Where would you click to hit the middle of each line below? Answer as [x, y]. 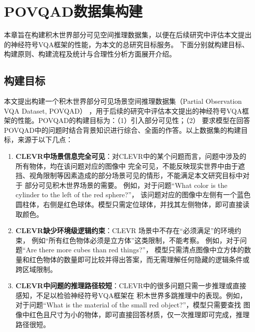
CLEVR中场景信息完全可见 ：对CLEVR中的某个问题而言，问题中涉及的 [131, 156]
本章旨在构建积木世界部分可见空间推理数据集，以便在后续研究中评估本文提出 [128, 35]
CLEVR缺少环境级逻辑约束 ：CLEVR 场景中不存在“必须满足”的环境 [125, 230]
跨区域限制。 [36, 269]
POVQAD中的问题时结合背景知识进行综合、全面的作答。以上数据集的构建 [123, 130]
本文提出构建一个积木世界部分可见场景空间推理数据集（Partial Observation [123, 101]
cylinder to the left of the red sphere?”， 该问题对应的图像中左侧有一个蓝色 [133, 195]
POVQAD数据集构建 [73, 11]
